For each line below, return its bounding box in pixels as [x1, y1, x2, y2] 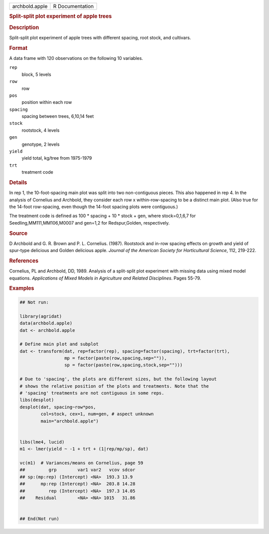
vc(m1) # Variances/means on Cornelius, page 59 [19, 460, 143, 466]
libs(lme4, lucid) [19, 439, 65, 445]
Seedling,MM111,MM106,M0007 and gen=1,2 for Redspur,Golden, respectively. [9, 220, 170, 226]
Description [9, 24, 39, 31]
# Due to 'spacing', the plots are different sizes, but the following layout [19, 376, 217, 382]
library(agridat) [19, 313, 62, 319]
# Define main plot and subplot [19, 341, 99, 347]
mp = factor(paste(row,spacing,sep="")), [64, 355, 167, 361]
